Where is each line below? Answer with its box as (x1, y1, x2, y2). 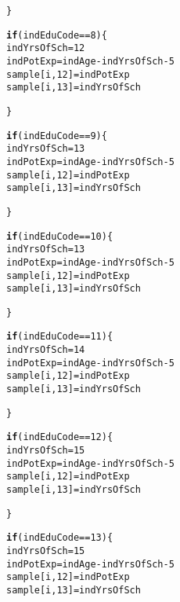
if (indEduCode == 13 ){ (6, 532, 113, 544)
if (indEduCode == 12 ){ (6, 431, 113, 443)
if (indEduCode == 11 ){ (6, 331, 113, 343)
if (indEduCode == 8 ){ (6, 29, 107, 41)
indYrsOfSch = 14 (6, 344, 85, 356)
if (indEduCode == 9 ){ (6, 130, 107, 141)
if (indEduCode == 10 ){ (6, 230, 113, 242)
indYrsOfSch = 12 (6, 42, 85, 54)
